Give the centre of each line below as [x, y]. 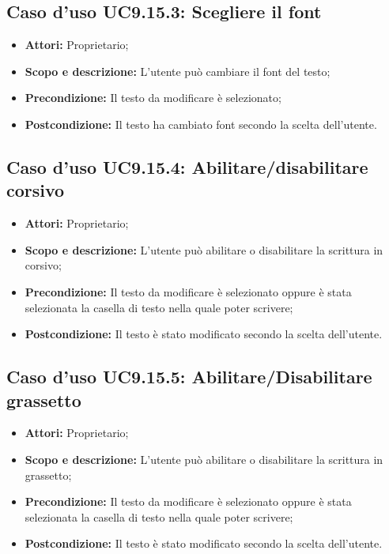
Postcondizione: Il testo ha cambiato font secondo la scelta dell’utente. [201, 124]
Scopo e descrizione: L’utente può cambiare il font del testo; [178, 71]
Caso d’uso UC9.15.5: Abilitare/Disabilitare [189, 377]
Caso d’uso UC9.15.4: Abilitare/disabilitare [187, 166]
